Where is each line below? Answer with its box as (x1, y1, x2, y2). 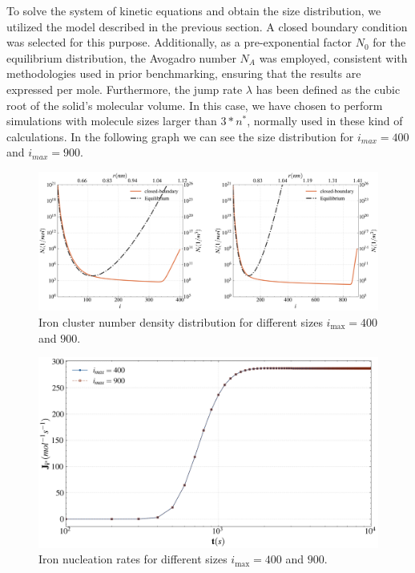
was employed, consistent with (259, 49, 408, 66)
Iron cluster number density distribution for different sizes (38, 314, 323, 331)
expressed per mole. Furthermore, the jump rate (6, 80, 243, 97)
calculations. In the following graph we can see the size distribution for (6, 128, 354, 144)
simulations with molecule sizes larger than (6, 112, 217, 129)
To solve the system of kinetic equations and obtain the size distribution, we (6, 2, 381, 18)
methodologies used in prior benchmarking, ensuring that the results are (6, 65, 361, 82)
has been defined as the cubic (256, 80, 401, 97)
